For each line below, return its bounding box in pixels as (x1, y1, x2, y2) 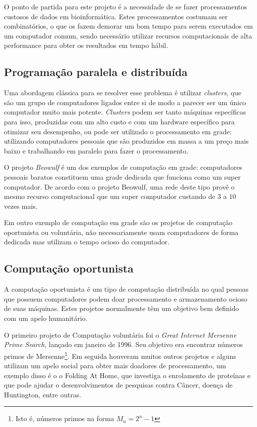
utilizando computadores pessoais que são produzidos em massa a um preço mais (4, 136, 249, 146)
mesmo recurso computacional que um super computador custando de (4, 191, 215, 201)
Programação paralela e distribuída (4, 64, 188, 79)
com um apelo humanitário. (4, 313, 87, 323)
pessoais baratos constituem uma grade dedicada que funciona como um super (4, 171, 241, 182)
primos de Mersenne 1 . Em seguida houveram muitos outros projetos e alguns (4, 349, 236, 361)
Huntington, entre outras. (4, 389, 82, 399)
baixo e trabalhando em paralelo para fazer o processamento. (4, 145, 188, 155)
